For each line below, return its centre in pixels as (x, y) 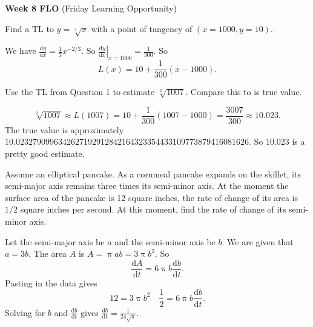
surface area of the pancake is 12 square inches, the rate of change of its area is (151, 197)
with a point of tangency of (142, 28)
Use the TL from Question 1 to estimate (80, 92)
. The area (48, 253)
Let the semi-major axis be (55, 241)
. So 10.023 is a (277, 141)
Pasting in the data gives (51, 282)
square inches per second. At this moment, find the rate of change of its (153, 209)
